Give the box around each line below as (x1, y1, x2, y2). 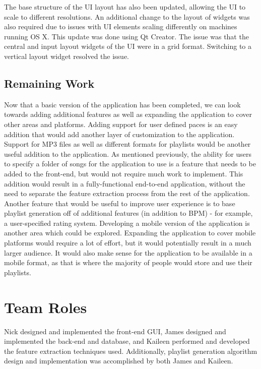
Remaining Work (4, 75, 95, 91)
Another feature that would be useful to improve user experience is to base (4, 198, 235, 208)
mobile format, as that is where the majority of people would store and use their (4, 257, 252, 268)
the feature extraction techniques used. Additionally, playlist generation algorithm (4, 345, 257, 356)
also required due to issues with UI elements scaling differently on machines (4, 21, 237, 32)
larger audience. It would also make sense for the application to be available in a (4, 247, 252, 258)
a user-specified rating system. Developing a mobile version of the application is (4, 217, 250, 228)
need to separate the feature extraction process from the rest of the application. (4, 188, 250, 199)
